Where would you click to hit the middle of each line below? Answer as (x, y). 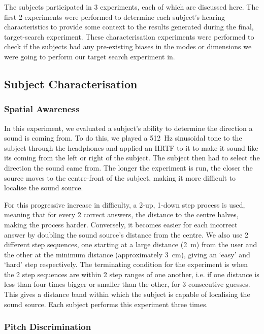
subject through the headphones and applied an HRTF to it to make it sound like (131, 147)
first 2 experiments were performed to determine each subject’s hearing (114, 16)
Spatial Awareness (42, 109)
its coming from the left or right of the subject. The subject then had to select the (132, 158)
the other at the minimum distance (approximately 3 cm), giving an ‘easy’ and (127, 254)
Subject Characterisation (71, 83)
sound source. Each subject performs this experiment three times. (106, 304)
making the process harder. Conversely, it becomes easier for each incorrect (121, 224)
